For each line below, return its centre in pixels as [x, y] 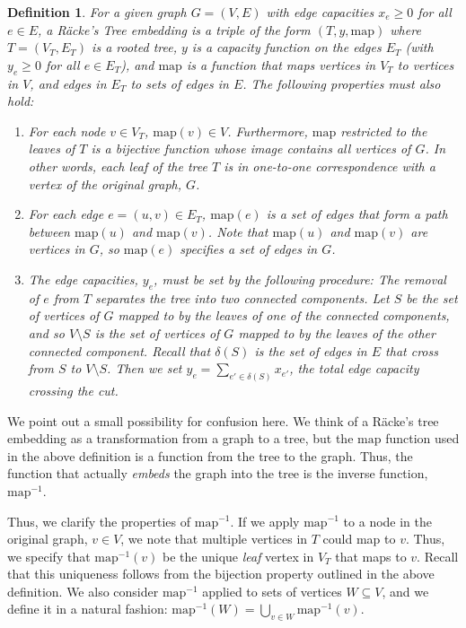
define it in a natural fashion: [88, 609]
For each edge [66, 214]
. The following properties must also [342, 83]
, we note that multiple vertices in [214, 539]
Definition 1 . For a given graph [97, 12]
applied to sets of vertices [272, 591]
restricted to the [384, 131]
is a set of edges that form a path [357, 214]
